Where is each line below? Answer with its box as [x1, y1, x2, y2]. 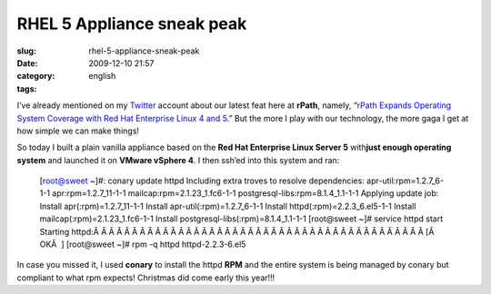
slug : [16, 45, 36, 56]
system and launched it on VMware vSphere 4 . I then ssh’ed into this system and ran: [16, 154, 340, 165]
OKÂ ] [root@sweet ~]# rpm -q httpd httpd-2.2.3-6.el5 [39, 239, 246, 250]
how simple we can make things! [16, 125, 140, 136]
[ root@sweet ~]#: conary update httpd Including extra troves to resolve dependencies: [39, 175, 366, 186]
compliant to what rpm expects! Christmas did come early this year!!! [16, 272, 276, 283]
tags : [16, 83, 37, 94]
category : [16, 71, 55, 82]
